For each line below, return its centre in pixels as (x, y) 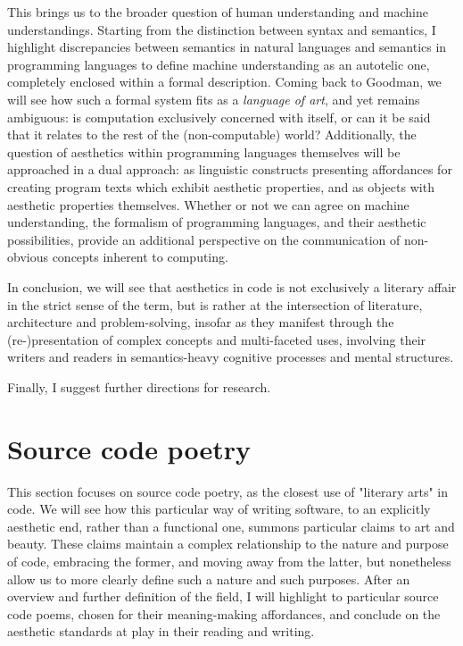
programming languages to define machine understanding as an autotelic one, (219, 64)
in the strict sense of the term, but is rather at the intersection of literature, (215, 304)
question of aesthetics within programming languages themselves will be (204, 151)
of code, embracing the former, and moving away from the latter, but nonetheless (229, 561)
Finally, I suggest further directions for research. (139, 386)
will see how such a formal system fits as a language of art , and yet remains (214, 99)
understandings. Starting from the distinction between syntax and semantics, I (222, 29)
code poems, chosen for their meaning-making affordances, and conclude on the (224, 613)
